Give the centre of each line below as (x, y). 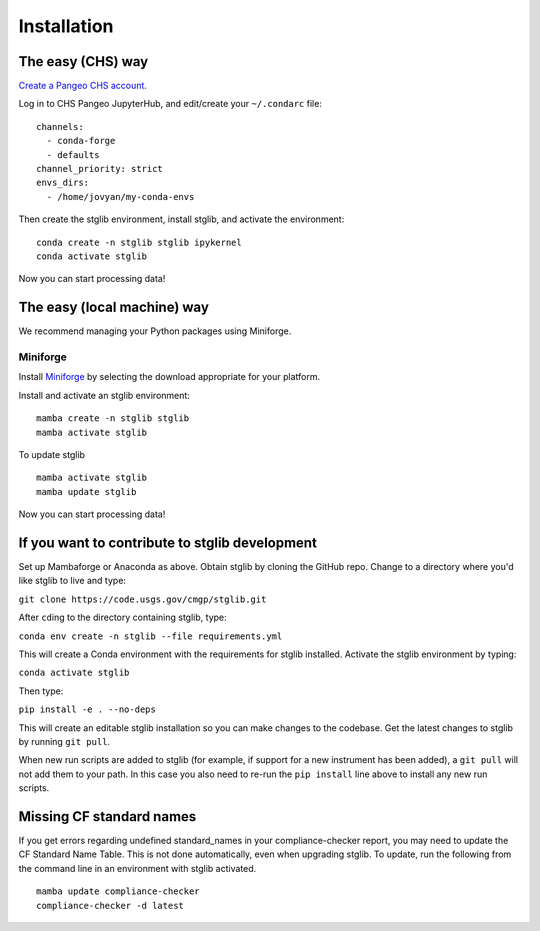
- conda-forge (81, 141)
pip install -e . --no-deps (87, 709)
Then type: (41, 691)
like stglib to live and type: (72, 581)
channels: (60, 126)
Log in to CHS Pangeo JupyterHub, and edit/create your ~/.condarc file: (170, 104)
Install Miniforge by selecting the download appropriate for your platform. (169, 377)
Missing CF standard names (107, 816)
